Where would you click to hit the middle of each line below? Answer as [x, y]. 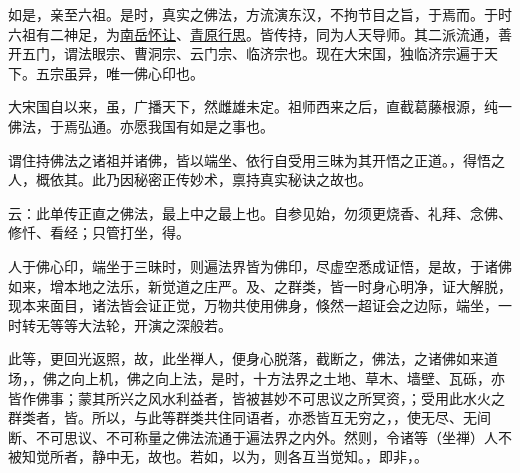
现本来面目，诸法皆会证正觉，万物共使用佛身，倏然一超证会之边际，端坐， [253, 305]
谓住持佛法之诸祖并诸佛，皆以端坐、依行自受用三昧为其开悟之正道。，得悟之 [256, 159]
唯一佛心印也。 [154, 72]
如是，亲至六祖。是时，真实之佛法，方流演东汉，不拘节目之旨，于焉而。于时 [260, 14]
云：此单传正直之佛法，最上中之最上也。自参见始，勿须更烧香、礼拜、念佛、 [260, 212]
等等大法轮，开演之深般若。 [140, 324]
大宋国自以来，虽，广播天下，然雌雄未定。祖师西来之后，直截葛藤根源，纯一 [260, 106]
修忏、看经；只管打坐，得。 [99, 232]
